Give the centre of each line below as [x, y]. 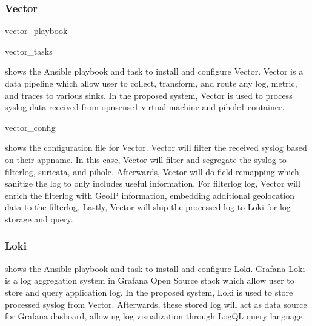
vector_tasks [29, 51]
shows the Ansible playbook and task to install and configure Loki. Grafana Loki [155, 268]
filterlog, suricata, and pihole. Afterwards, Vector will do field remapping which [152, 171]
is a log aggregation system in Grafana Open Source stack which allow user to [150, 280]
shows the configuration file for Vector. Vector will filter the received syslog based [156, 148]
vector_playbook [36, 31]
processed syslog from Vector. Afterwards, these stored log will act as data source [156, 304]
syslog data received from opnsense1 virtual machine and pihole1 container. [145, 107]
